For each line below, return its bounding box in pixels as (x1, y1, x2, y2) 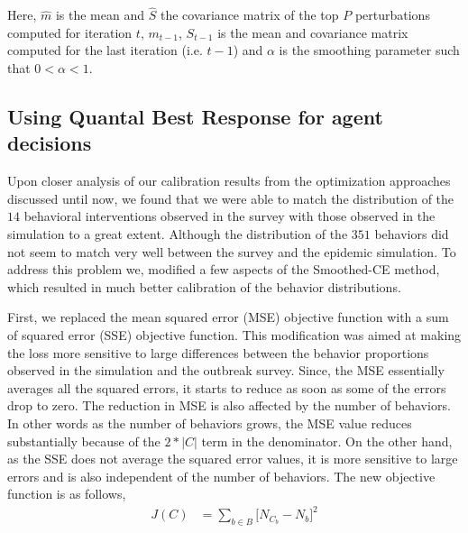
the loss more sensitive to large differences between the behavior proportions (7, 343, 429, 362)
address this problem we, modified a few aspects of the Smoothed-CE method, (7, 260, 440, 279)
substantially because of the (7, 431, 161, 450)
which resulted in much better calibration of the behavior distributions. (7, 277, 401, 296)
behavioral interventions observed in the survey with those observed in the (23, 207, 436, 225)
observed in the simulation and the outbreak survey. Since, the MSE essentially (7, 361, 445, 380)
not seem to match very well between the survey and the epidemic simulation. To (7, 242, 456, 261)
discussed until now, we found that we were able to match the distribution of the (7, 188, 454, 207)
